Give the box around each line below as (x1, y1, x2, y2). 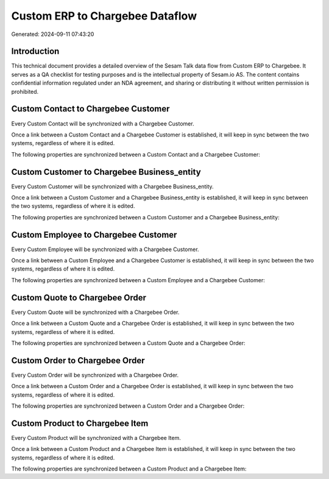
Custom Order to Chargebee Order (11, 355, 146, 366)
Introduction (11, 46, 60, 57)
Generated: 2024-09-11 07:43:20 (11, 30, 94, 38)
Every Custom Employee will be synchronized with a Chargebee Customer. (11, 246, 199, 253)
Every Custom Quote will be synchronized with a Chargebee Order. (11, 308, 180, 316)
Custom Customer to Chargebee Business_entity (11, 166, 201, 177)
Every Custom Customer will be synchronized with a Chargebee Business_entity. (11, 183, 214, 190)
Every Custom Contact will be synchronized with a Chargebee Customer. (11, 119, 194, 127)
